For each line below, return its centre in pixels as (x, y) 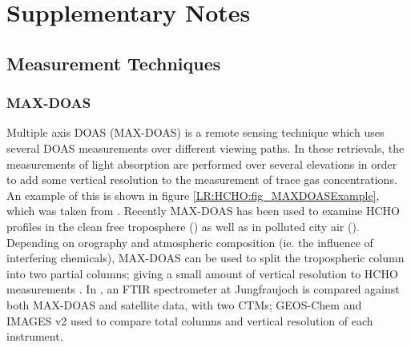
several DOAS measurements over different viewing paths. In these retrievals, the (205, 148)
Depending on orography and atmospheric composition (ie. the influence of (190, 242)
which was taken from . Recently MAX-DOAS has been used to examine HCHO (203, 211)
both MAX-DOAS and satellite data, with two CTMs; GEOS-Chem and (184, 304)
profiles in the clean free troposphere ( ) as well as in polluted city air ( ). (183, 226)
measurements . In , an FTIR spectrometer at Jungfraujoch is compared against (203, 289)
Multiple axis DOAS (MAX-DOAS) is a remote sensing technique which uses (195, 132)
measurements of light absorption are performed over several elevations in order (202, 164)
